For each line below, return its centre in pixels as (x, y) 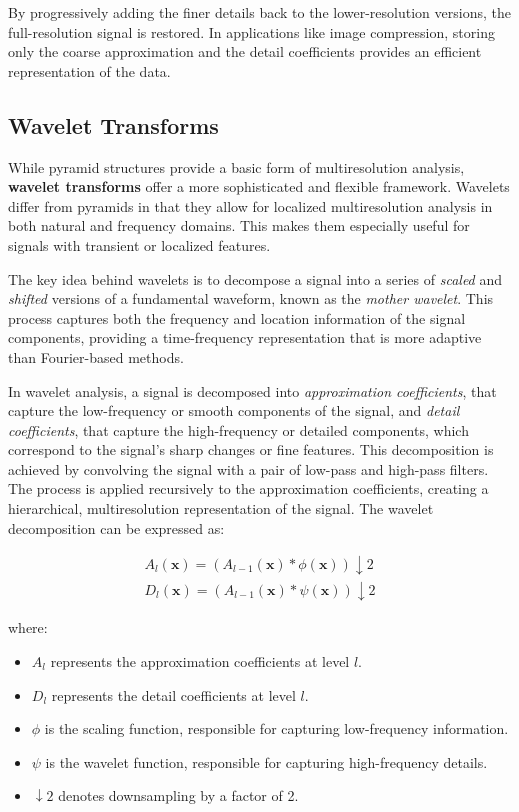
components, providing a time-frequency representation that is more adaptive (245, 337)
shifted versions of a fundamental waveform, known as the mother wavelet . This (251, 298)
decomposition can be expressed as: (116, 527)
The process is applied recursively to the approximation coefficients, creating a (248, 488)
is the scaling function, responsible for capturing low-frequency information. (276, 728)
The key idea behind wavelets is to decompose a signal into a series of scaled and (255, 278)
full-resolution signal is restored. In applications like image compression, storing (251, 31)
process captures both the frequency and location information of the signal (237, 317)
